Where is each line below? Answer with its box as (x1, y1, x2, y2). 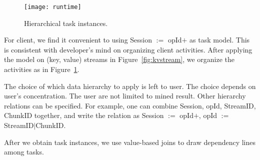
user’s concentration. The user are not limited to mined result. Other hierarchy (4, 90, 246, 101)
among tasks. (4, 146, 44, 157)
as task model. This (189, 34, 250, 45)
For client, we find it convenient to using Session (4, 34, 152, 45)
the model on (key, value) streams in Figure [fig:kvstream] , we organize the (4, 54, 235, 64)
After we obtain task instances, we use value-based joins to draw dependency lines (4, 136, 256, 147)
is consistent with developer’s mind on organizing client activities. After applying (4, 44, 252, 54)
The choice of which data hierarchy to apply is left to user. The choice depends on (4, 80, 256, 91)
